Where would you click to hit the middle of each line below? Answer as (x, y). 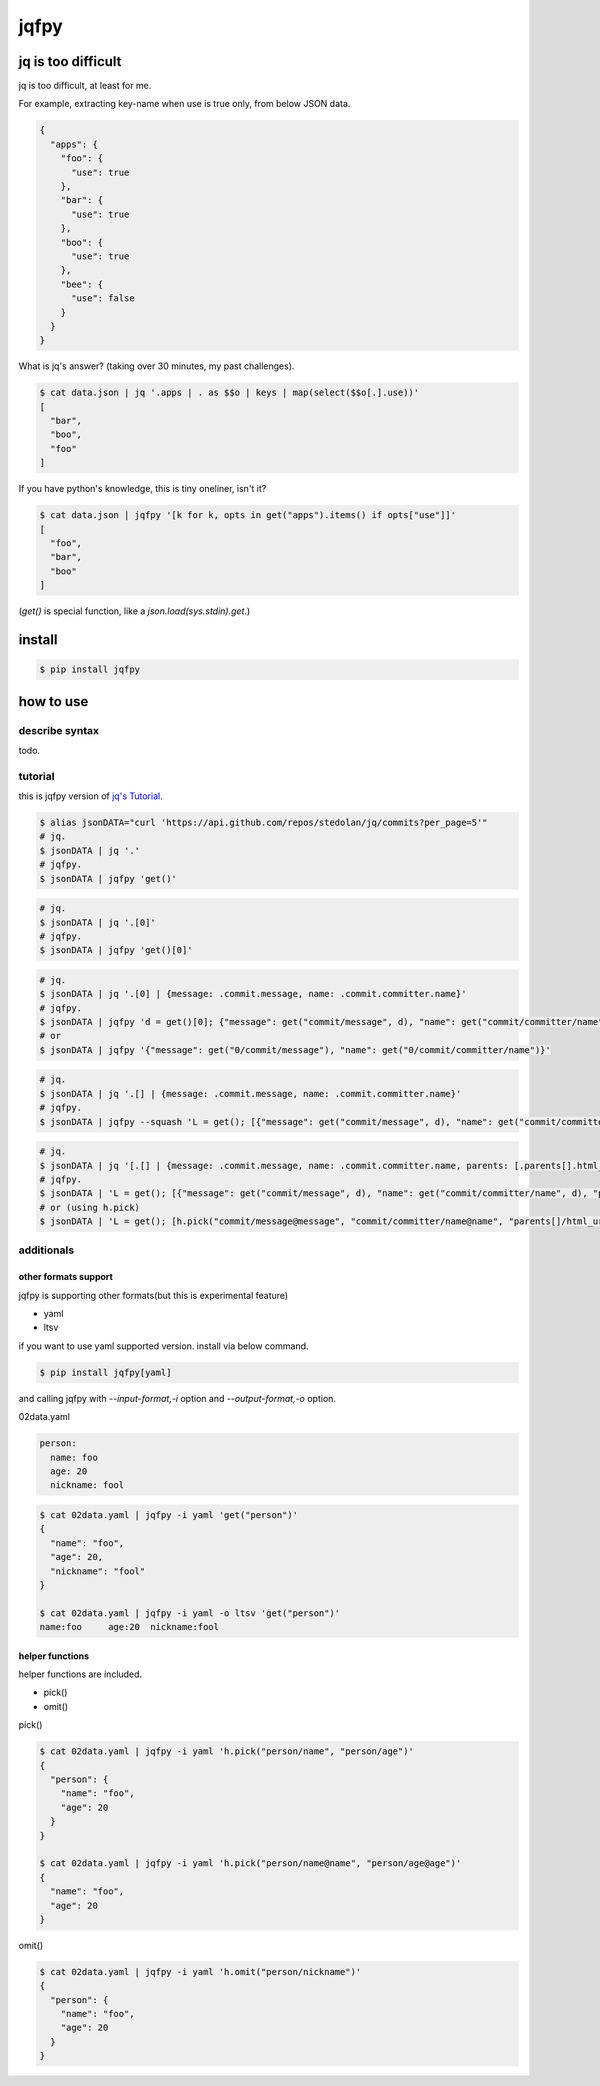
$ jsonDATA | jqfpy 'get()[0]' (116, 950)
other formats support (66, 1277)
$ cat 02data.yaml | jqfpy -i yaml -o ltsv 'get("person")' (190, 1613)
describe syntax (59, 730)
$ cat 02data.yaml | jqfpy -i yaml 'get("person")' (169, 1514)
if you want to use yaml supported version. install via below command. (163, 1346)
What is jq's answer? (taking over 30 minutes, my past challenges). (156, 366)
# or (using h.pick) (89, 1207)
